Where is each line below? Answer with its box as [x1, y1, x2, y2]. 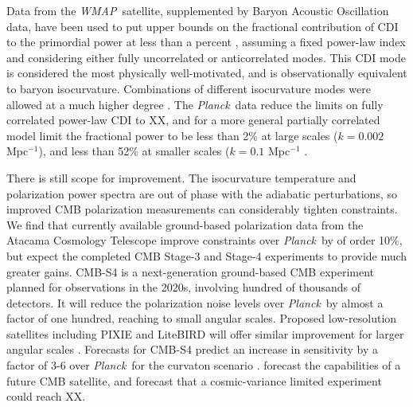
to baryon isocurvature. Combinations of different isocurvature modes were [6, 80, 371, 96]
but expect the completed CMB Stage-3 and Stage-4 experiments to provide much [6, 247, 407, 264]
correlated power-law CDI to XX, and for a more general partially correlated [6, 112, 380, 128]
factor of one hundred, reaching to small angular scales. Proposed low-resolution [6, 310, 397, 327]
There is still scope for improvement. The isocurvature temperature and [6, 169, 357, 186]
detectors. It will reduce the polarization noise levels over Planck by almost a [6, 294, 384, 311]
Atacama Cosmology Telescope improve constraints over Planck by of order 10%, [6, 232, 403, 249]
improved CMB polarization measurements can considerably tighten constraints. [6, 201, 398, 217]
